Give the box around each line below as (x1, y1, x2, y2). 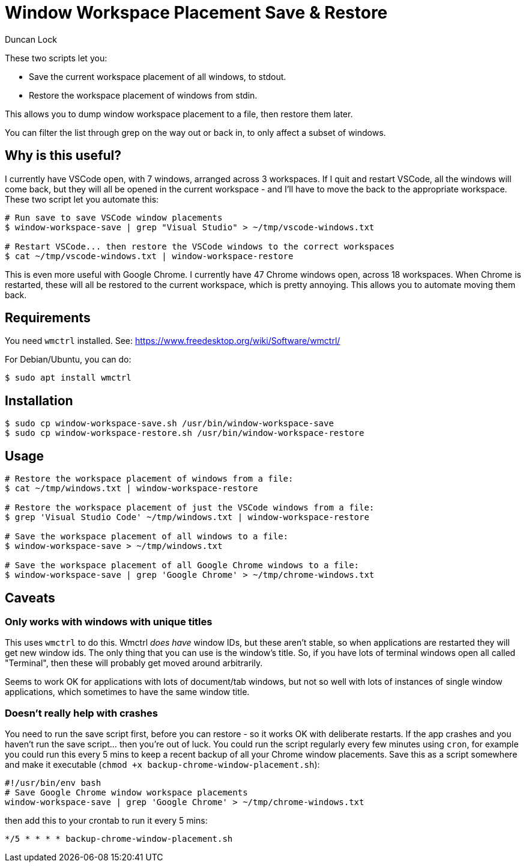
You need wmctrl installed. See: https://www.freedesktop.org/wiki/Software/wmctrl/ (5, 335, 340, 346)
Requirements (5, 310, 91, 326)
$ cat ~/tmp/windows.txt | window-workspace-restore (5, 483, 258, 494)
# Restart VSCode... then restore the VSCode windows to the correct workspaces (5, 241, 395, 251)
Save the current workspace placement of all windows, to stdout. (29, 71, 286, 82)
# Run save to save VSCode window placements (5, 212, 223, 222)
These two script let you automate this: (5, 194, 159, 204)
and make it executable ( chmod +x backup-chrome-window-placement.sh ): (5, 759, 320, 770)
